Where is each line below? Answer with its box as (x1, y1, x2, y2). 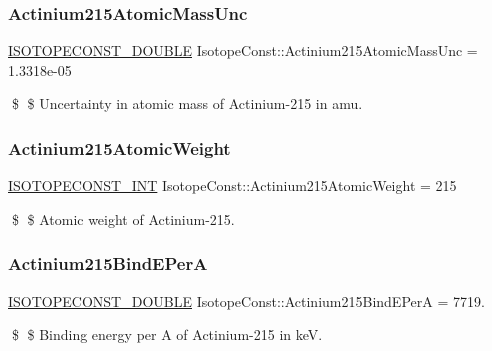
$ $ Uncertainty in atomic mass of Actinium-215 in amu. (11, 93, 363, 114)
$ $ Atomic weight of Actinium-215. (11, 208, 235, 229)
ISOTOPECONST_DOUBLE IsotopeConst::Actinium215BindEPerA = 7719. (8, 290, 485, 311)
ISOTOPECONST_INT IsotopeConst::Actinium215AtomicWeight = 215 (8, 175, 457, 196)
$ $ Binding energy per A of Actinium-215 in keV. (11, 324, 323, 345)
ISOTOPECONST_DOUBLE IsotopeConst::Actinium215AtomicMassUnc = (8, 40, 478, 61)
